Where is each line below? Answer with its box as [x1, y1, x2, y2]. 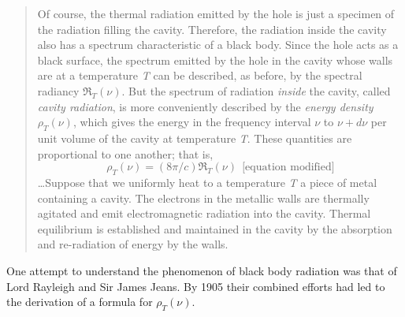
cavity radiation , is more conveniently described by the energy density [37, 98, 373, 114]
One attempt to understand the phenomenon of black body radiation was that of [6, 262, 397, 278]
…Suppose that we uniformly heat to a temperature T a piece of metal [37, 173, 377, 190]
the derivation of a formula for [6, 293, 153, 310]
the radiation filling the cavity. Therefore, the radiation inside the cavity [37, 21, 387, 37]
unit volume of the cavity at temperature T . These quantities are [37, 129, 352, 146]
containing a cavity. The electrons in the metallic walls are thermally [37, 189, 370, 206]
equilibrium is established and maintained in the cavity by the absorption [37, 220, 392, 237]
